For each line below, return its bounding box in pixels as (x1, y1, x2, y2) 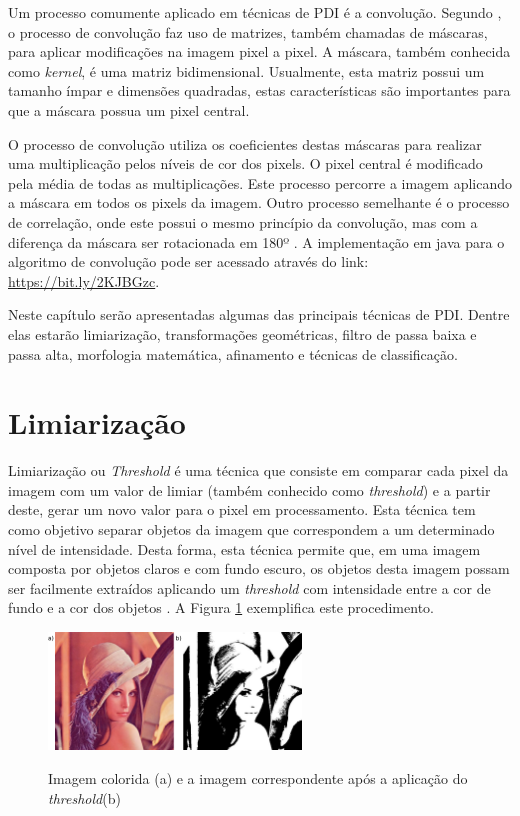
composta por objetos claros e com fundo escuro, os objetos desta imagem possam (8, 558, 510, 579)
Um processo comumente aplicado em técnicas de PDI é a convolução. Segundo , (8, 2, 502, 22)
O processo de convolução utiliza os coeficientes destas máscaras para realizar (8, 133, 482, 154)
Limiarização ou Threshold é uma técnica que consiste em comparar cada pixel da (8, 460, 509, 481)
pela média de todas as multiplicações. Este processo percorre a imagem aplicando (8, 172, 512, 193)
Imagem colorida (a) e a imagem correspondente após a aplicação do (48, 768, 468, 789)
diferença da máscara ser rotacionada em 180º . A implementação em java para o (8, 231, 505, 252)
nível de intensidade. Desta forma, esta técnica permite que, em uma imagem (8, 538, 481, 559)
